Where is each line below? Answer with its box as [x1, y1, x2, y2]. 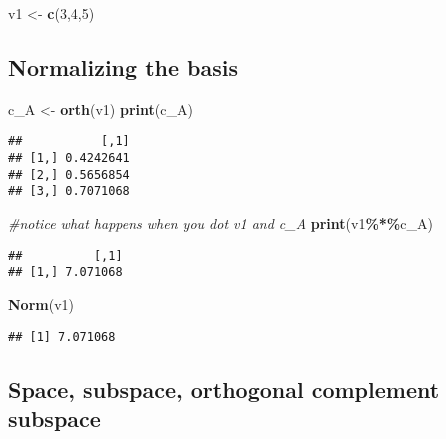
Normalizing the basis [8, 51, 238, 82]
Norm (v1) [8, 293, 74, 314]
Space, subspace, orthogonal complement [8, 373, 440, 404]
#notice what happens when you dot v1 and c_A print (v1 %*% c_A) [8, 213, 433, 234]
